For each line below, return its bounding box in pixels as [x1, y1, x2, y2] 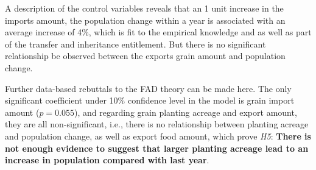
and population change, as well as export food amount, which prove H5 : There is [5, 129, 311, 142]
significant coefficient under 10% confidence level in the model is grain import [5, 94, 295, 107]
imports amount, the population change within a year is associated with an [5, 13, 286, 26]
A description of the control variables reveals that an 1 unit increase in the [5, 2, 284, 14]
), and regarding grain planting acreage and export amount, [74, 105, 297, 118]
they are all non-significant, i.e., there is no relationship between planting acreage [5, 118, 309, 130]
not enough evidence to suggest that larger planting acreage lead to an [5, 141, 309, 154]
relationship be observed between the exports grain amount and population [5, 49, 286, 62]
